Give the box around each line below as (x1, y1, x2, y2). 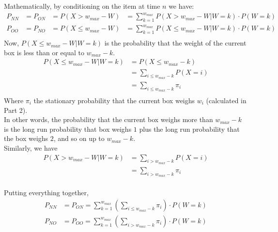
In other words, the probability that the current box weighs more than (4, 114, 213, 124)
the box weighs (4, 133, 48, 143)
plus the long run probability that (139, 124, 240, 134)
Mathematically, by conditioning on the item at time (4, 1, 160, 11)
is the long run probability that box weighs (4, 124, 132, 134)
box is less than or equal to (4, 47, 84, 57)
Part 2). (4, 105, 28, 115)
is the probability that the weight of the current (104, 38, 247, 48)
